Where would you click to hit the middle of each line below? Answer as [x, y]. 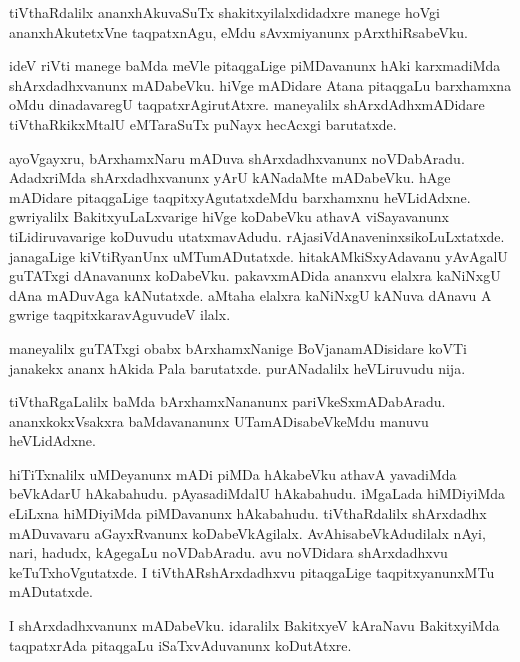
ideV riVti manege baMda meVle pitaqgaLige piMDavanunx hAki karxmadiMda [255, 65]
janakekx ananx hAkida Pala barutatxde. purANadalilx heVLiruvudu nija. [237, 367]
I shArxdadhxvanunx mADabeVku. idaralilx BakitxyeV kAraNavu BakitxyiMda [254, 625]
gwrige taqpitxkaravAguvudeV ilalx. [120, 314]
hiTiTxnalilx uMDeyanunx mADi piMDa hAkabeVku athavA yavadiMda [233, 473]
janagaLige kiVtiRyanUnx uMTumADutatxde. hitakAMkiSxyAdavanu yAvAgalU [258, 255]
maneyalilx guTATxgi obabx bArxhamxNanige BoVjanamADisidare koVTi [238, 347]
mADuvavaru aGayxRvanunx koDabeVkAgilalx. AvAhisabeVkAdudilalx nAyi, [247, 532]
